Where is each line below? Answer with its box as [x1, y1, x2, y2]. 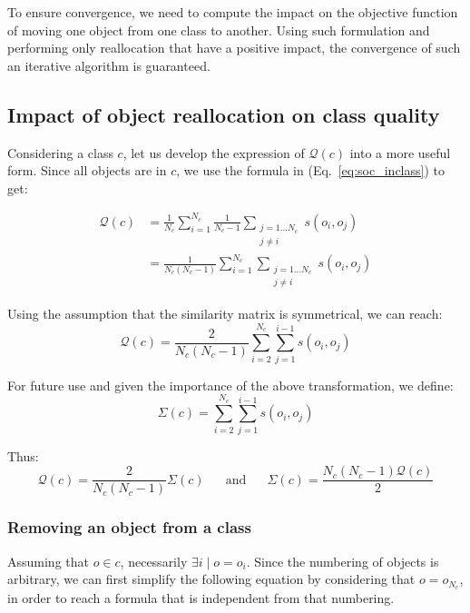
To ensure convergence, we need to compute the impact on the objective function [7, 3, 458, 21]
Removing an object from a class [7, 516, 251, 539]
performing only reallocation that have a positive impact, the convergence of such [7, 38, 461, 57]
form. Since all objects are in [7, 161, 167, 180]
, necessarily [120, 551, 188, 570]
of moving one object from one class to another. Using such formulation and [7, 20, 430, 39]
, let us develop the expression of [122, 143, 305, 162]
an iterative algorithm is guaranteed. [7, 55, 211, 74]
